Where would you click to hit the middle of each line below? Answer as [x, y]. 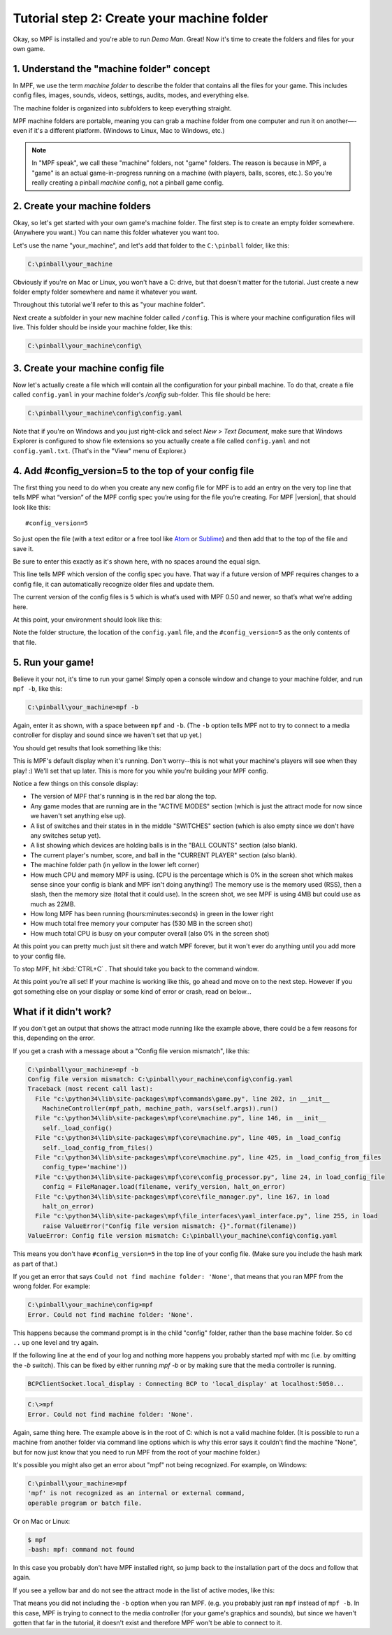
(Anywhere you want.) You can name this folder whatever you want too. [116, 233]
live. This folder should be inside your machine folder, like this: [103, 327]
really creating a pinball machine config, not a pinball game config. [128, 183]
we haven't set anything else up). [78, 816]
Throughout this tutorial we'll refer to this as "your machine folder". [109, 305]
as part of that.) [35, 1264]
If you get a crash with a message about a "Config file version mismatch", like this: [131, 1051]
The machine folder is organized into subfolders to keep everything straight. [122, 108]
